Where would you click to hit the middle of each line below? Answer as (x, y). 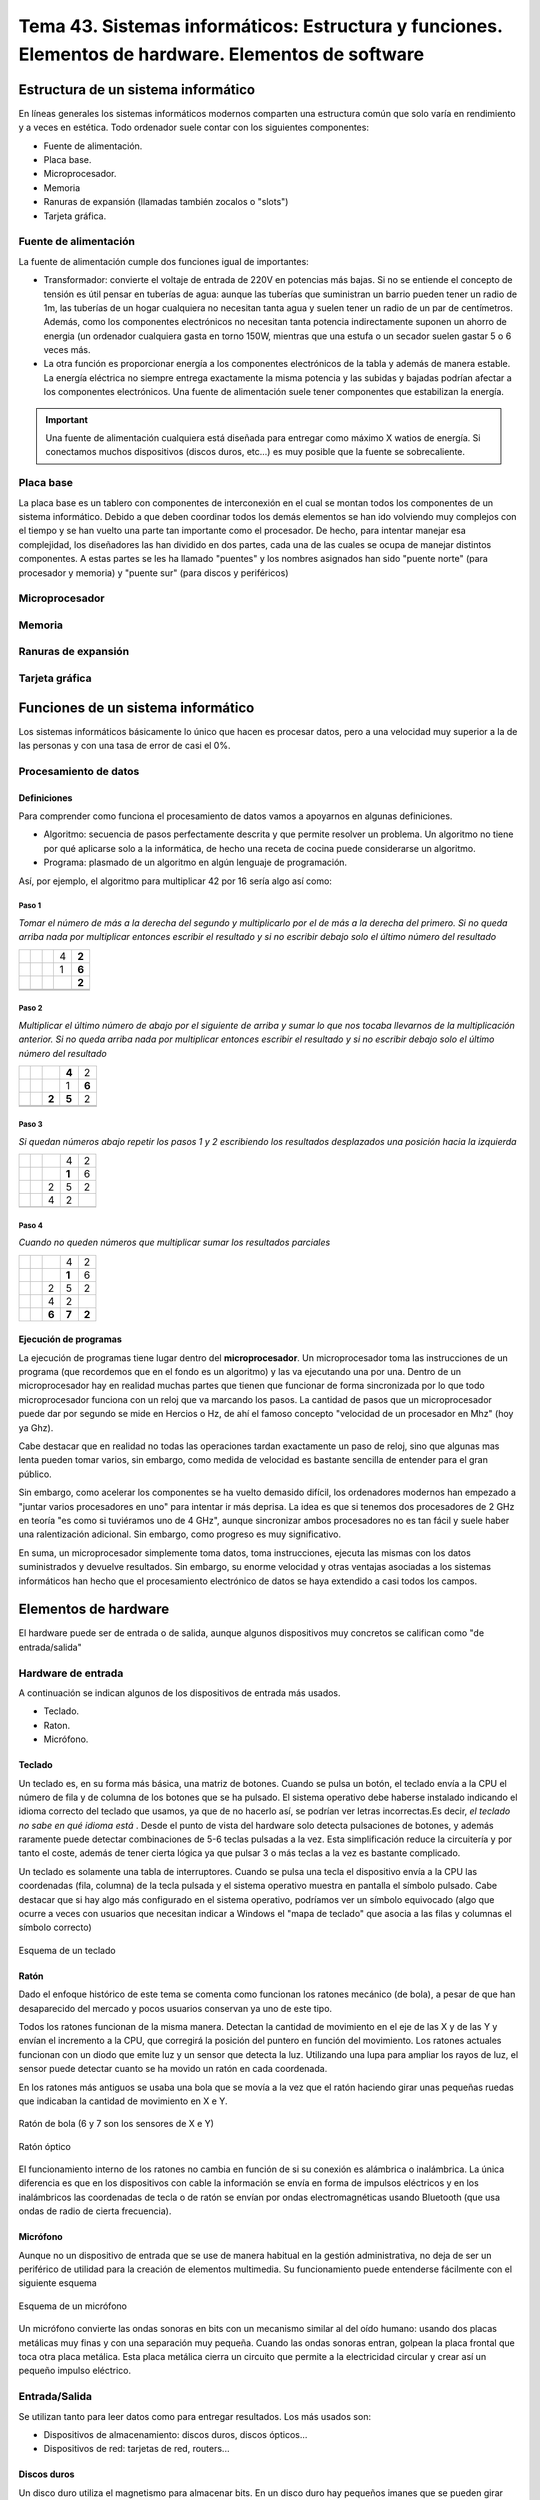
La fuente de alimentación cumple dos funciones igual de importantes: (163, 261)
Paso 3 (30, 1125)
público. (35, 1474)
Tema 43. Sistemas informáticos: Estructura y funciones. (260, 26)
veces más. (67, 350)
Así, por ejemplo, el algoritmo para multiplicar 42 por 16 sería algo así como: (175, 881)
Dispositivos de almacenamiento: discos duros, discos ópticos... (175, 2434)
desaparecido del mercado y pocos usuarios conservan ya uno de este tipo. (175, 2008)
